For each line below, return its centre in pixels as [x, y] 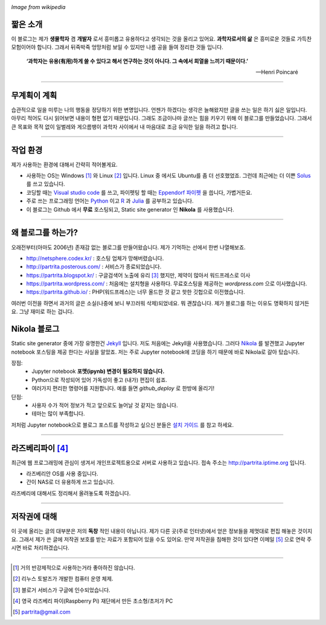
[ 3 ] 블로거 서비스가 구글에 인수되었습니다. [62, 590]
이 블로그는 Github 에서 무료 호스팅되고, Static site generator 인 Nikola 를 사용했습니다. [130, 209]
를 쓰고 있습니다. [46, 184]
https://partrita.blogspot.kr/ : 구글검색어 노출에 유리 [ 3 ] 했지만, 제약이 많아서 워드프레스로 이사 [138, 275]
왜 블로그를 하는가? [45, 233]
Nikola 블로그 [35, 329]
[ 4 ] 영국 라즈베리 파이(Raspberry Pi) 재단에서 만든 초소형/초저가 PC [93, 601]
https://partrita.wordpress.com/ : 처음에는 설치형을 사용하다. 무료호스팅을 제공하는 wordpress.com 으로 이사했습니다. [167, 283]
